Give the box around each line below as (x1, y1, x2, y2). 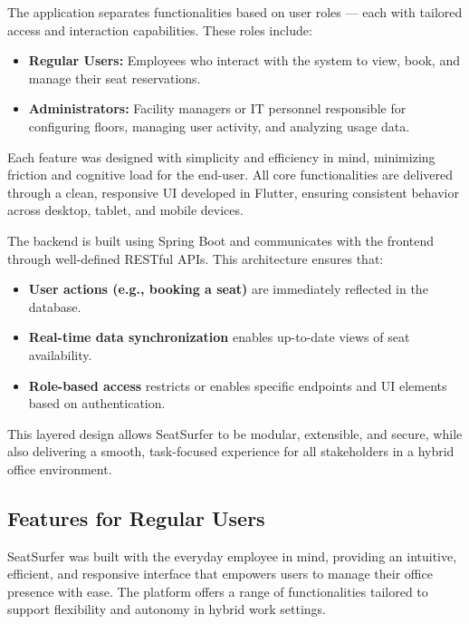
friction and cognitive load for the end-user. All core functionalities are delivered (7, 165, 453, 184)
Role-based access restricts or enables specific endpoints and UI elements (28, 375, 447, 395)
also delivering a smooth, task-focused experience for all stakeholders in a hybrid (7, 442, 455, 461)
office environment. (7, 459, 112, 478)
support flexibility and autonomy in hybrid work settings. (7, 600, 326, 619)
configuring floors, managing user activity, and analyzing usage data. (28, 116, 410, 135)
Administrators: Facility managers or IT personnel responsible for (28, 99, 407, 118)
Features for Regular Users (7, 503, 265, 531)
